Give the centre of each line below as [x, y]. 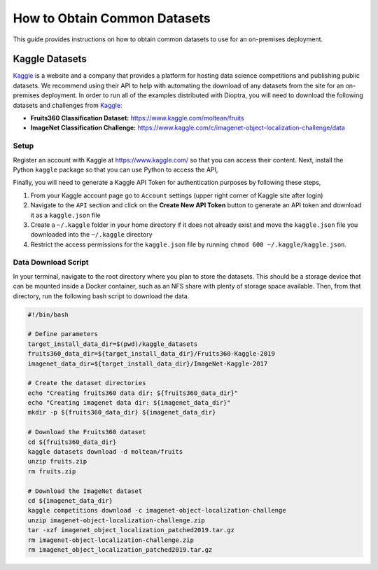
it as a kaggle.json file [65, 215]
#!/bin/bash [48, 314]
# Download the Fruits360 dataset [87, 432]
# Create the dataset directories [87, 383]
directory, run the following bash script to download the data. [101, 296]
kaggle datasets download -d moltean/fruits [105, 452]
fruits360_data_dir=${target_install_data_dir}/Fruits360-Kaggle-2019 [152, 354]
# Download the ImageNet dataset [85, 491]
